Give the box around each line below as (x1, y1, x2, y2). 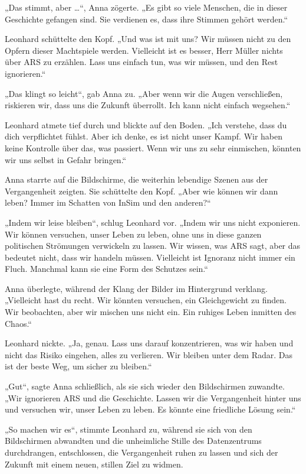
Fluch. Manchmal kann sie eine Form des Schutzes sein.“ (5, 262, 208, 275)
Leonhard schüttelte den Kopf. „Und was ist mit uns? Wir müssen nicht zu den (5, 33, 291, 45)
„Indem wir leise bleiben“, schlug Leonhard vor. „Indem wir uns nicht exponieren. (5, 216, 301, 228)
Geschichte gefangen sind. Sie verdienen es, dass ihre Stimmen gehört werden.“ (5, 12, 288, 25)
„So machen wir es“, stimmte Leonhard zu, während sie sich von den (5, 423, 252, 435)
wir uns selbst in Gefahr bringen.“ (5, 153, 127, 165)
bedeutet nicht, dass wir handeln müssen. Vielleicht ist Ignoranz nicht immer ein (5, 251, 295, 263)
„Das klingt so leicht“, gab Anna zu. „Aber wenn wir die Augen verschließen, (5, 87, 283, 99)
